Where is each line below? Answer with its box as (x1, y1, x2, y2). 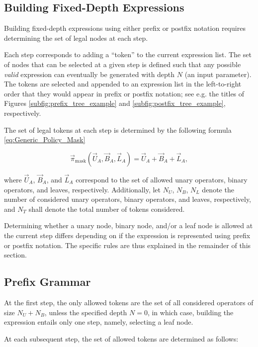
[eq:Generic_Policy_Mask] (4, 134, 86, 145)
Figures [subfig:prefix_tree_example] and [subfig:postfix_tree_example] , (4, 98, 226, 108)
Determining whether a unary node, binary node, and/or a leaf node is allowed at (4, 220, 253, 231)
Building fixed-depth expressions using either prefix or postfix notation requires (4, 23, 246, 33)
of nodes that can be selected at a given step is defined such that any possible (4, 59, 241, 69)
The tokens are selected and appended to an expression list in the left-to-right (4, 79, 242, 89)
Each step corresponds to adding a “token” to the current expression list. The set (4, 49, 252, 60)
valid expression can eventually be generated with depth (4, 69, 175, 79)
